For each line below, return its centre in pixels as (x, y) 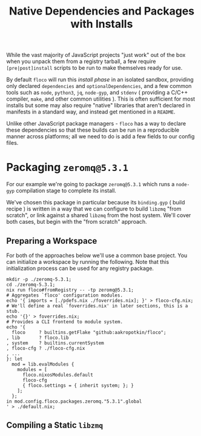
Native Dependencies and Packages (102, 11)
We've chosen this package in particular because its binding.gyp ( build (96, 203)
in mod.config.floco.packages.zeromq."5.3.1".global (74, 401)
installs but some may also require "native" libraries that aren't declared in (98, 106)
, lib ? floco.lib (38, 338)
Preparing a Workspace (52, 241)
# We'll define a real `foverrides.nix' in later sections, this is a (97, 306)
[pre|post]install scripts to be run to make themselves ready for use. (94, 68)
